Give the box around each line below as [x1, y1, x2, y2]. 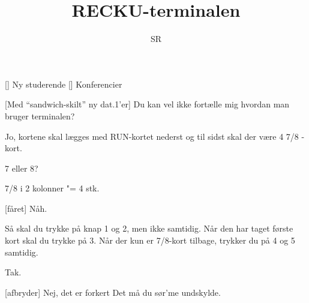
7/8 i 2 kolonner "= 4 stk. [5, 182, 100, 194]
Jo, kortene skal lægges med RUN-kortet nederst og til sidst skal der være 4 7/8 [5, 130, 299, 142]
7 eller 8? [5, 161, 38, 174]
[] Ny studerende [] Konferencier [5, 77, 122, 90]
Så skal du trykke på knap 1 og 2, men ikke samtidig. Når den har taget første [5, 222, 293, 235]
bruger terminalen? [5, 109, 75, 122]
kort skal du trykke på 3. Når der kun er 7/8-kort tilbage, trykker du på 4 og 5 [5, 234, 295, 247]
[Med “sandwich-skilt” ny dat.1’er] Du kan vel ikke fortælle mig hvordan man [5, 98, 290, 110]
